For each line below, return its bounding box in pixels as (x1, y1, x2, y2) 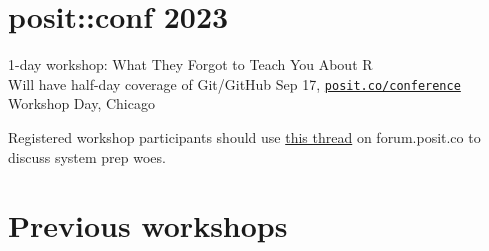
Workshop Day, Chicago (8, 93, 155, 114)
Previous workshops (8, 205, 288, 246)
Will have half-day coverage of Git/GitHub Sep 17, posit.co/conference (8, 73, 461, 94)
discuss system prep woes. (8, 146, 166, 167)
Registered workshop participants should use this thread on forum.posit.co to (8, 126, 481, 147)
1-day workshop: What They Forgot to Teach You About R (8, 54, 373, 75)
